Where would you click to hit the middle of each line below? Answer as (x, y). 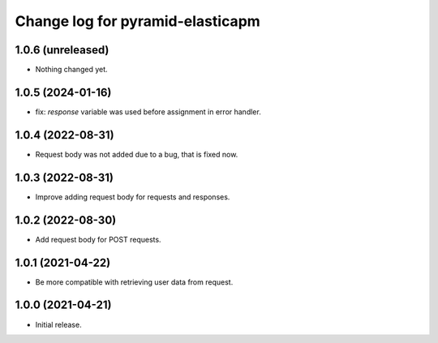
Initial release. (58, 324)
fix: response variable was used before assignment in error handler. (148, 111)
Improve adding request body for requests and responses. (133, 197)
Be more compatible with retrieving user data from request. (134, 282)
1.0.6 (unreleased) (62, 50)
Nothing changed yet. (72, 70)
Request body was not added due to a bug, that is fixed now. (137, 154)
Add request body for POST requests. (98, 239)
